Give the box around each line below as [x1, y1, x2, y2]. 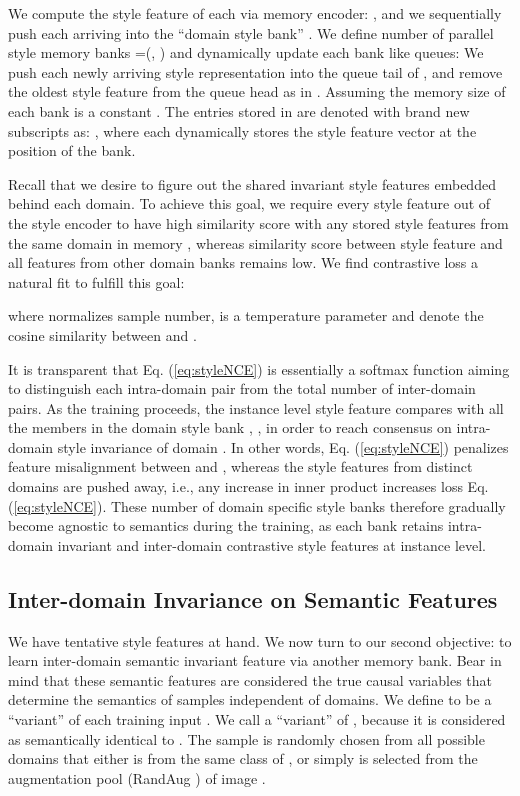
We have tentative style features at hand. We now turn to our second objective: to [8, 630, 512, 651]
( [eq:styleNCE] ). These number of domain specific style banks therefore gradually [8, 495, 506, 516]
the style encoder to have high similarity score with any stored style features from [8, 212, 509, 233]
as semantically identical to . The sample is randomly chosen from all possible [8, 728, 485, 749]
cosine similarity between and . [8, 324, 197, 345]
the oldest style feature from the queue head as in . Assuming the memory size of [8, 81, 506, 102]
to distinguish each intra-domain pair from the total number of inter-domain [8, 378, 476, 399]
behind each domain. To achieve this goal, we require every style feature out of [8, 193, 491, 214]
